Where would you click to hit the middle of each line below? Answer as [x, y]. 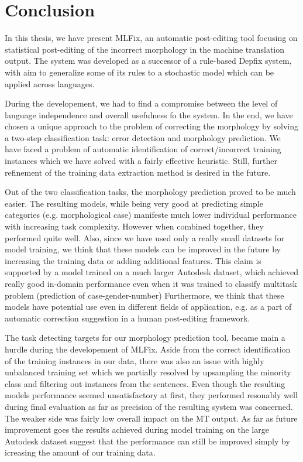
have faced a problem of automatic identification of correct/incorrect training [143, 149]
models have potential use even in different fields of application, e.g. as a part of [148, 307]
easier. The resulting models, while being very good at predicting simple [134, 203]
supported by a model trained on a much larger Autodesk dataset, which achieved [152, 272]
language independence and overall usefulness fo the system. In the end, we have [149, 114]
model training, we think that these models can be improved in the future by [143, 249]
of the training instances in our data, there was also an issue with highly [135, 360]
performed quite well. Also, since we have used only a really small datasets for [145, 237]
